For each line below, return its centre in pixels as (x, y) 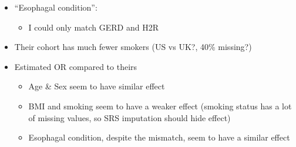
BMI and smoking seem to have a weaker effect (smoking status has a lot (160, 106)
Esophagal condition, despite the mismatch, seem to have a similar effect (159, 137)
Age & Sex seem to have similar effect (97, 86)
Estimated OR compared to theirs (76, 66)
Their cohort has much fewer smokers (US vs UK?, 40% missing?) (133, 47)
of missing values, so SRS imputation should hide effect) (129, 117)
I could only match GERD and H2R (93, 27)
